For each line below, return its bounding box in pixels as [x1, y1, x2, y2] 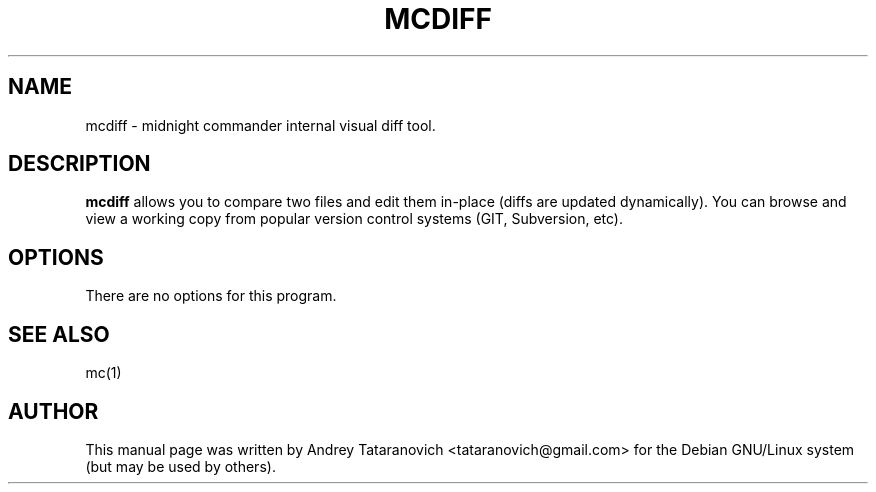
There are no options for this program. [85, 287, 337, 305]
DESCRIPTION [8, 151, 151, 177]
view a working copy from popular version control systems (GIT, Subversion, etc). [85, 210, 623, 228]
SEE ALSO [8, 321, 110, 347]
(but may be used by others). [85, 457, 276, 475]
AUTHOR [8, 398, 99, 424]
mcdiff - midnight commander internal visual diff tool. [85, 116, 436, 134]
